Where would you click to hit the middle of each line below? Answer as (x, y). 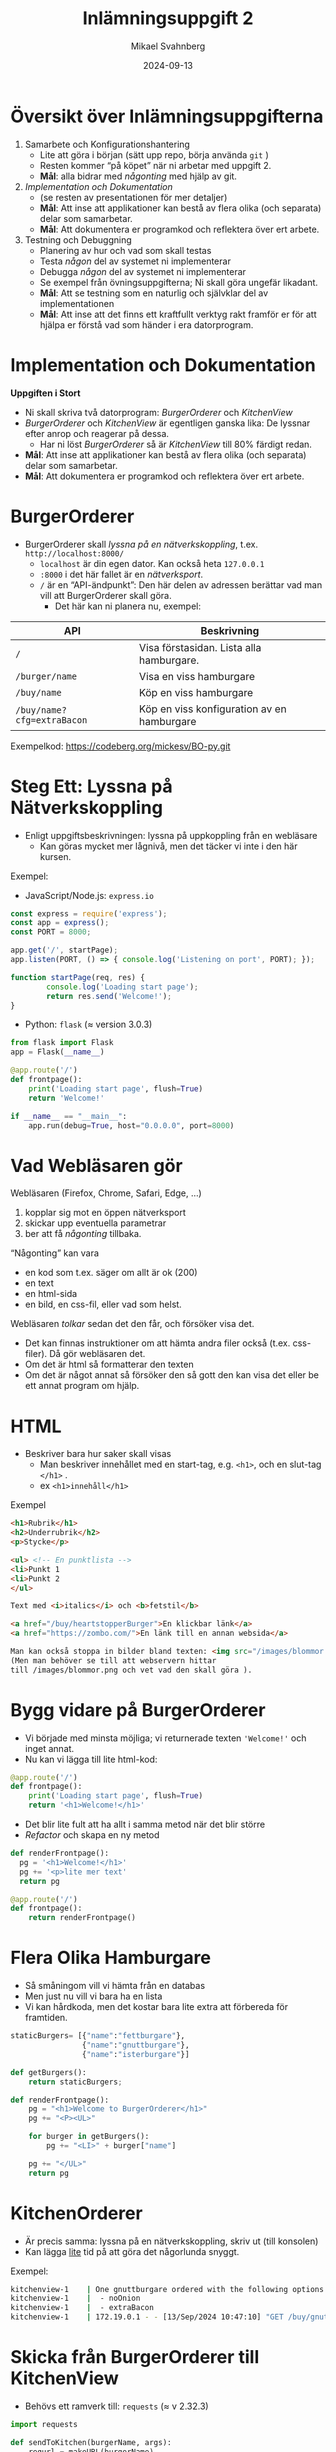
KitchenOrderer (76, 2213)
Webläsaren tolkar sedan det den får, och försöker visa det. (132, 1324)
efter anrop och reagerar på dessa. (97, 433)
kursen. (55, 856)
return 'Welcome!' (66, 1098)
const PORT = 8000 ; (51, 932)
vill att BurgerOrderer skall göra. (105, 595)
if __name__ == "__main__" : (69, 1116)
